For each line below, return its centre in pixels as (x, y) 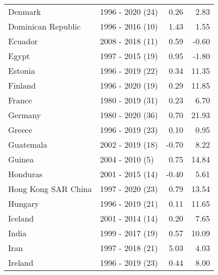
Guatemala (28, 144)
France (20, 100)
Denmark (25, 11)
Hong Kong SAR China (50, 189)
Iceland (21, 218)
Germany (25, 115)
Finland (22, 85)
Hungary (24, 203)
